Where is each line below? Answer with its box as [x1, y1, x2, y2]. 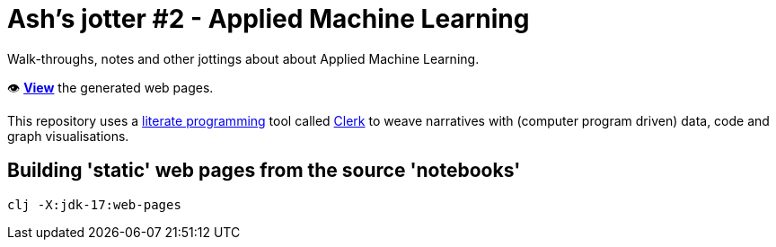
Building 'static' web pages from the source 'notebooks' [7, 159, 521, 182]
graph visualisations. [7, 128, 129, 144]
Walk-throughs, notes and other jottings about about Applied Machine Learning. [7, 50, 480, 66]
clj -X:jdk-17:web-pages [7, 197, 181, 212]
